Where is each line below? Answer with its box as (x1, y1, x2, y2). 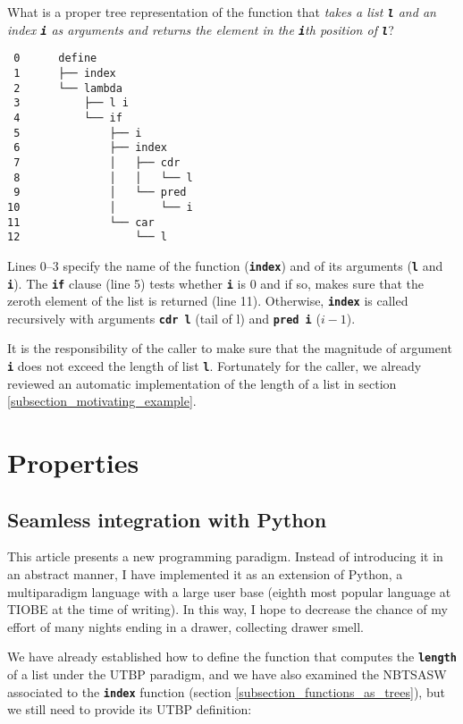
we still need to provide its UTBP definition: (7, 700, 252, 719)
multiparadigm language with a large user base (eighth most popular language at (7, 582, 451, 601)
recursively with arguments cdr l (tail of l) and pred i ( (7, 308, 321, 327)
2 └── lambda (13, 81, 122, 95)
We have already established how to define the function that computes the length (7, 647, 457, 666)
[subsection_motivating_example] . (7, 391, 197, 410)
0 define (13, 52, 97, 65)
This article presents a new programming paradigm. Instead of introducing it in (7, 547, 443, 566)
